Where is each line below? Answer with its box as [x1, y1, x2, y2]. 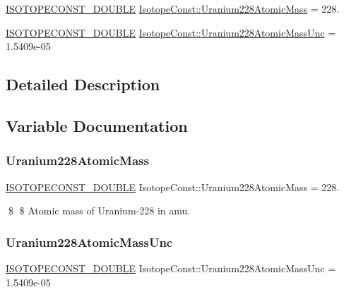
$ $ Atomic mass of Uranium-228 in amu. [8, 203, 191, 218]
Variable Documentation [6, 114, 188, 136]
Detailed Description [6, 73, 160, 95]
